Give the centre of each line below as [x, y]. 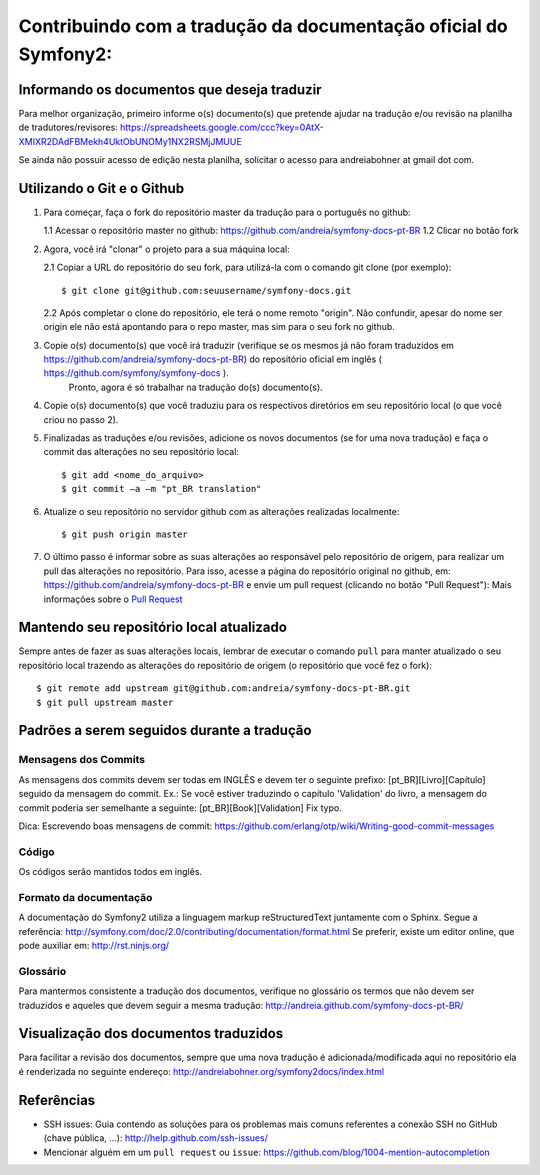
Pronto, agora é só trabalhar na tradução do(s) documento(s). [196, 387]
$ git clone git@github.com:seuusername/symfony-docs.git [206, 290]
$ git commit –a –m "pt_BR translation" [161, 489]
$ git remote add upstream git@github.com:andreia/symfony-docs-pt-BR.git [223, 688]
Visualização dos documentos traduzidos [151, 1033]
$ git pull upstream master [105, 702]
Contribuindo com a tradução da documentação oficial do [263, 26]
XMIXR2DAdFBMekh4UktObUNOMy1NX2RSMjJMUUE [130, 141]
